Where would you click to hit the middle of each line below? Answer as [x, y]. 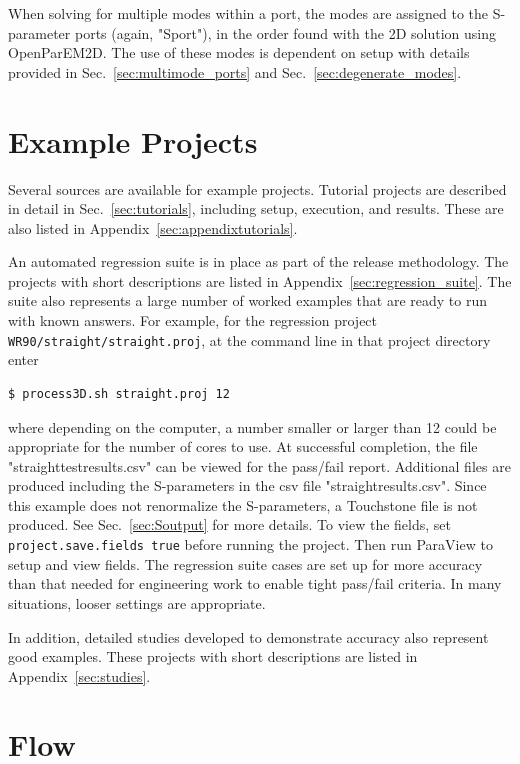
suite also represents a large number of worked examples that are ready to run [247, 300]
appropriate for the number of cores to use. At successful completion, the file [243, 446]
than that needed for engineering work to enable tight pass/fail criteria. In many [255, 583]
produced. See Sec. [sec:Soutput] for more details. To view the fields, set [229, 524]
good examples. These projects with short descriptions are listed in [213, 656]
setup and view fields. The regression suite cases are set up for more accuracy [245, 563]
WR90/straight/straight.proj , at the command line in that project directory [249, 339]
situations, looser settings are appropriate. [137, 602]
